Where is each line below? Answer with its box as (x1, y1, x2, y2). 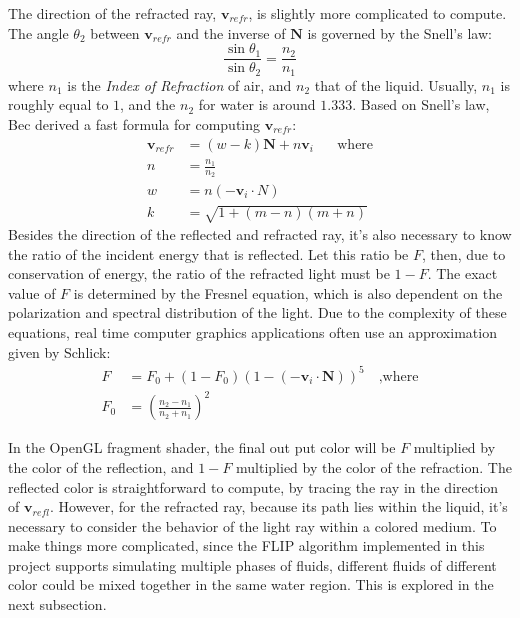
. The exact (427, 263, 498, 284)
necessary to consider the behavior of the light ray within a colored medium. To (8, 515, 497, 536)
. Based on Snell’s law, (352, 94, 490, 115)
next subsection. (8, 594, 107, 615)
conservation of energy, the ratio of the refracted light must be (8, 263, 390, 284)
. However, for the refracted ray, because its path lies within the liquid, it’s (49, 496, 508, 517)
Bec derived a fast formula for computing (8, 113, 261, 134)
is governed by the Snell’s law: (307, 22, 492, 43)
